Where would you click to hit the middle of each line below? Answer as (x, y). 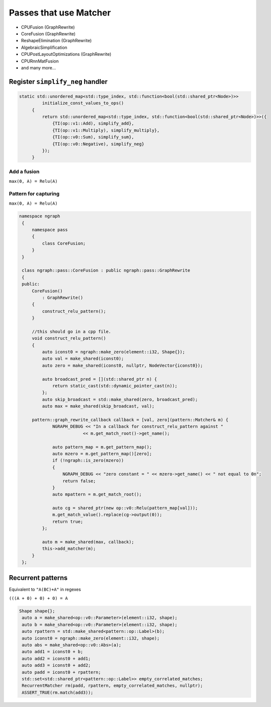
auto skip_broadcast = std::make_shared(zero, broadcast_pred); (120, 399)
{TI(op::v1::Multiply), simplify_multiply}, (106, 130)
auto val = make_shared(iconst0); (83, 359)
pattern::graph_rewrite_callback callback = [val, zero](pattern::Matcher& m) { (130, 420)
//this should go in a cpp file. (71, 331)
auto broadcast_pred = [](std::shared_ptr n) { (99, 379)
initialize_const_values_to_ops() (83, 103)
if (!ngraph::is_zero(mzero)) (88, 460)
